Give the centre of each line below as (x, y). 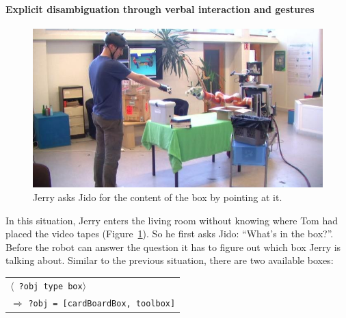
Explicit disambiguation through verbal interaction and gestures (160, 9)
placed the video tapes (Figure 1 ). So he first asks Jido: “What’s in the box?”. (170, 234)
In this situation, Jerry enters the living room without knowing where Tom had (172, 220)
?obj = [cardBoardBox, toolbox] (102, 303)
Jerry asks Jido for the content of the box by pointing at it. (158, 197)
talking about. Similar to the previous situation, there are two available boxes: (170, 260)
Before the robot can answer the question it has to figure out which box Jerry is (173, 247)
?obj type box (51, 286)
